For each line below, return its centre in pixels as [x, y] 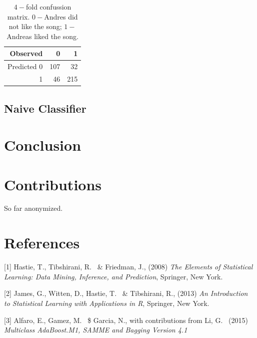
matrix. [18, 16]
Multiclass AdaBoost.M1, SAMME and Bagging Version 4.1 [96, 330]
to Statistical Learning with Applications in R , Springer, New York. [107, 303]
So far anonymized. [33, 208]
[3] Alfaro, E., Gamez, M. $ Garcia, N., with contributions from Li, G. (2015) [126, 320]
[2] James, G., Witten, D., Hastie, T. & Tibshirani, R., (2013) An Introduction [126, 293]
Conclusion [43, 145]
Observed [26, 53]
